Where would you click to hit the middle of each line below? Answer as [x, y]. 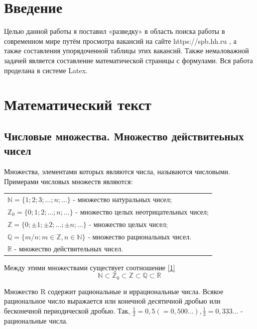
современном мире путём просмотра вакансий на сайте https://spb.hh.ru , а [120, 41]
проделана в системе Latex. [46, 70]
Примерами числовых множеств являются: [68, 181]
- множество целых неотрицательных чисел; [142, 211]
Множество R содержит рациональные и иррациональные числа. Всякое [114, 291]
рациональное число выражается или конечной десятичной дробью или [112, 301]
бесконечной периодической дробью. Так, [67, 310]
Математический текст [78, 104]
